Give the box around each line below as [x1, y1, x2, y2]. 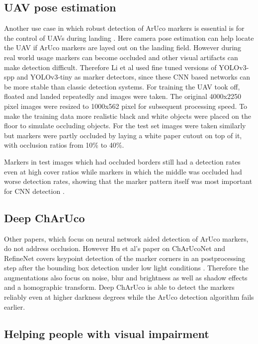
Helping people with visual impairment [4, 326, 209, 341]
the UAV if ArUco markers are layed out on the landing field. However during [4, 42, 242, 53]
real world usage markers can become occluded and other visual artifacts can [4, 52, 238, 62]
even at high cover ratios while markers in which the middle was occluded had [4, 166, 242, 176]
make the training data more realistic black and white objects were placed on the [4, 110, 251, 121]
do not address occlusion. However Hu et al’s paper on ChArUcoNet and [4, 243, 225, 254]
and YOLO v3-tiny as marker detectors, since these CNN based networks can [16, 72, 251, 82]
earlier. [4, 301, 25, 312]
